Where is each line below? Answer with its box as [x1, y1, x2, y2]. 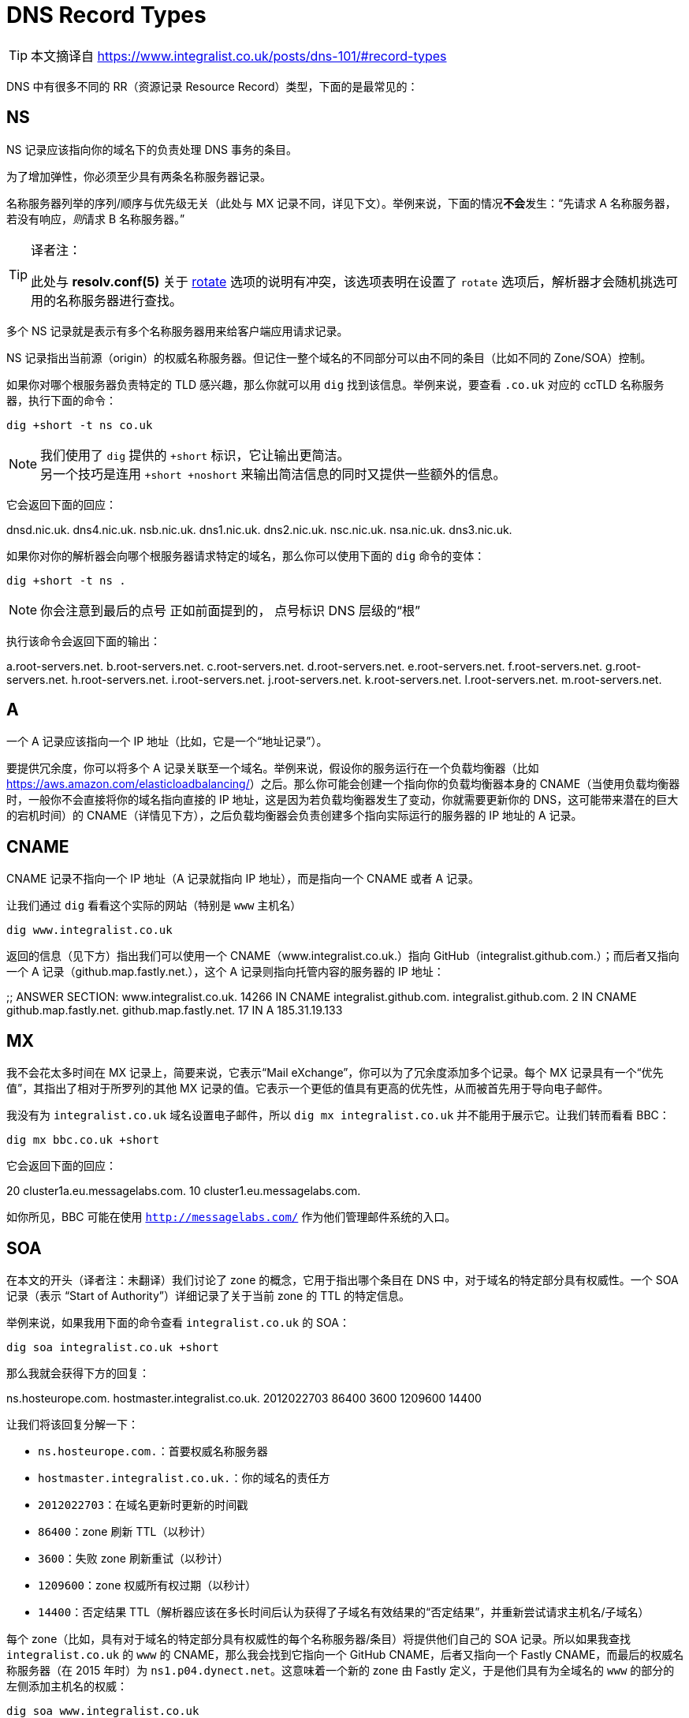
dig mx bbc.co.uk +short [6, 1134, 159, 1147]
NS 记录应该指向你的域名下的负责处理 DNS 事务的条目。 [6, 142, 297, 156]
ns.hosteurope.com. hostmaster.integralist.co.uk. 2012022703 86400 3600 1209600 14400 [6, 1391, 482, 1405]
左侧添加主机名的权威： [6, 1679, 128, 1693]
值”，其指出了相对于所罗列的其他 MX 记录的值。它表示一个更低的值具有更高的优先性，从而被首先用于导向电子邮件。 [6, 1081, 609, 1096]
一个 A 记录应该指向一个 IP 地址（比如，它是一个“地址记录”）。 [6, 734, 328, 749]
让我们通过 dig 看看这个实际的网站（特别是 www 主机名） [6, 898, 302, 913]
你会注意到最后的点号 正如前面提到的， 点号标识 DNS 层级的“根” [40, 602, 421, 618]
